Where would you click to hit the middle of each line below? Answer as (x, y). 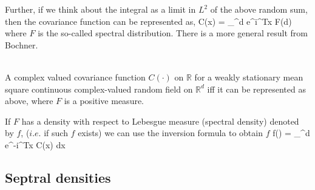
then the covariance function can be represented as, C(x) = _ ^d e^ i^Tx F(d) (148, 21)
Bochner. (22, 44)
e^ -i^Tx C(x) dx (35, 144)
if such (56, 133)
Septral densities (58, 177)
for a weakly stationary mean (249, 77)
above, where (29, 101)
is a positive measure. (104, 101)
